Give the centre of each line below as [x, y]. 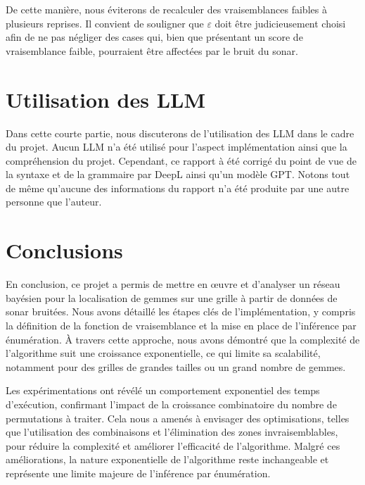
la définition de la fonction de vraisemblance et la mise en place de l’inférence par [181, 325]
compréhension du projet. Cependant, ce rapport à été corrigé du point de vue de [181, 160]
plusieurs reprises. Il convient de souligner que [105, 23]
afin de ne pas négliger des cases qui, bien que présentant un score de [154, 37]
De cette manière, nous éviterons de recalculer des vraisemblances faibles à [166, 9]
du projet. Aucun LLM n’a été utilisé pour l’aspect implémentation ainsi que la [177, 147]
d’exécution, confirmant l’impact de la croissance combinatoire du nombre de [171, 404]
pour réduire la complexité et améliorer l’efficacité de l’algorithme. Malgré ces [173, 445]
